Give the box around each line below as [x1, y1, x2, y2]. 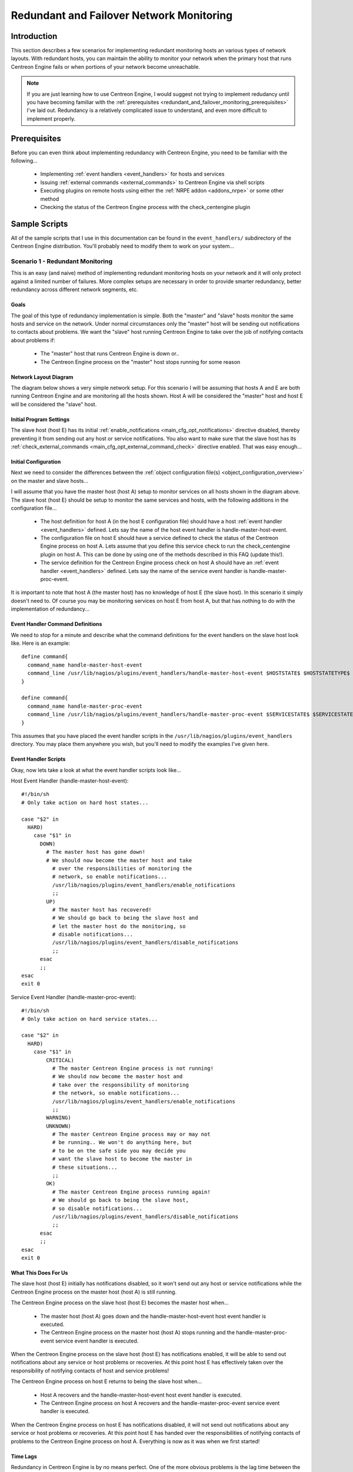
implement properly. [26, 115, 76, 122]
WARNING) [46, 1115, 71, 1121]
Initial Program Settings [11, 416, 70, 423]
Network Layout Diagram [11, 373, 74, 380]
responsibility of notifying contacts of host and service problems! [11, 1367, 169, 1374]
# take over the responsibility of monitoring [52, 1081, 189, 1088]
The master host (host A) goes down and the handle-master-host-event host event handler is [40, 1312, 267, 1320]
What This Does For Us [11, 1269, 68, 1276]
